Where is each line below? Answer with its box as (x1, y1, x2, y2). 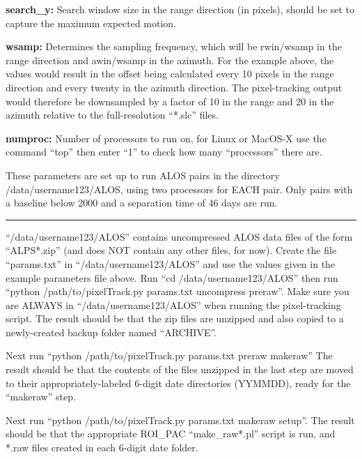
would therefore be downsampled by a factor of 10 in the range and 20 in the (6, 93, 334, 108)
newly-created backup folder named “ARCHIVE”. (6, 324, 217, 339)
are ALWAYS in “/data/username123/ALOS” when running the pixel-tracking (6, 297, 341, 312)
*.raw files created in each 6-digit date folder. (6, 440, 198, 455)
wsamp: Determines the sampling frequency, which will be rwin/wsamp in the (6, 39, 342, 54)
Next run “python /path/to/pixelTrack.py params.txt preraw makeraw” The (6, 348, 333, 363)
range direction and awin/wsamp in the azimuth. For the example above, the (6, 52, 334, 67)
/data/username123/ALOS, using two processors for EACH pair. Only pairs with (6, 181, 353, 196)
